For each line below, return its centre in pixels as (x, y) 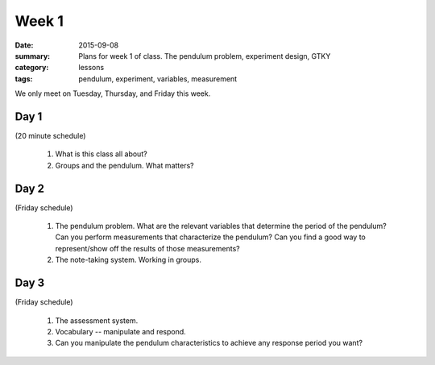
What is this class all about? (101, 154)
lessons (91, 68)
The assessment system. (97, 320)
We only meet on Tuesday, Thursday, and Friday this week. (113, 93)
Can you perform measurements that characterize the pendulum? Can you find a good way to (211, 237)
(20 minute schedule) (50, 136)
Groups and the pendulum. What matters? (124, 165)
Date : (24, 45)
